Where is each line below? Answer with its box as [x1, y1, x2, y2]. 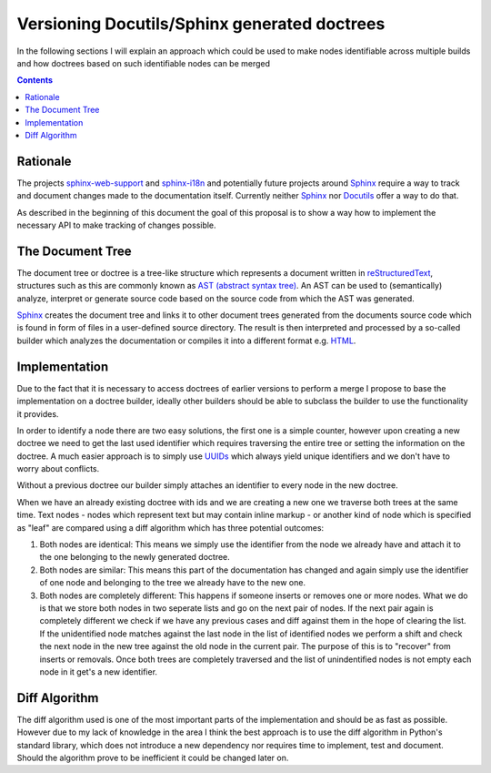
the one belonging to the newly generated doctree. [39, 552, 231, 563]
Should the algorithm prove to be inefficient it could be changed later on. [16, 752, 289, 764]
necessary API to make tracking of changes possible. [16, 219, 217, 230]
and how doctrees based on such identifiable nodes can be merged [16, 57, 271, 68]
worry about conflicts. [16, 463, 100, 474]
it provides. [16, 408, 59, 419]
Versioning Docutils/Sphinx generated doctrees [16, 14, 386, 34]
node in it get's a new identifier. [39, 666, 158, 677]
